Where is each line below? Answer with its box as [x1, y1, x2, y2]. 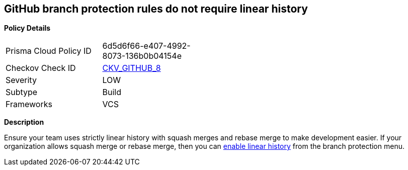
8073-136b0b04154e [102, 51, 182, 61]
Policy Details [4, 24, 51, 33]
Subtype [6, 87, 38, 98]
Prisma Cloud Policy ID [6, 46, 92, 56]
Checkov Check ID [6, 63, 76, 73]
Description [4, 118, 44, 127]
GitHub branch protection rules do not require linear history [4, 3, 308, 15]
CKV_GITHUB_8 [102, 63, 161, 73]
